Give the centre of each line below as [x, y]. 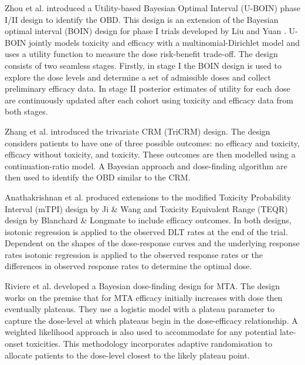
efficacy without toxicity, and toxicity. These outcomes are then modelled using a [150, 154]
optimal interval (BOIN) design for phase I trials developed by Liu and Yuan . [145, 31]
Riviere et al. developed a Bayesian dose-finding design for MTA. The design [142, 286]
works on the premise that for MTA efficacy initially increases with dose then [144, 297]
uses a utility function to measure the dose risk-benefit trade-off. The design [141, 54]
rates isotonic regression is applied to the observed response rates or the [134, 254]
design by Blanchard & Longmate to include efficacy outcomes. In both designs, [148, 220]
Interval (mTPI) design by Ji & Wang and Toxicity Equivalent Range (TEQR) [146, 208]
